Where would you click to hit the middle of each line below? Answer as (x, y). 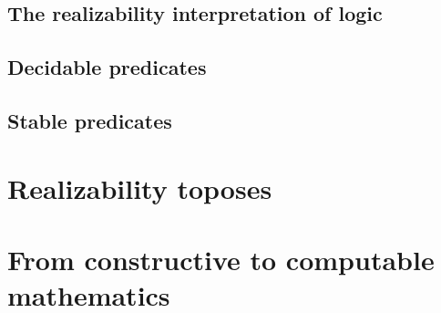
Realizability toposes (140, 188)
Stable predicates (90, 120)
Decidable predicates (107, 67)
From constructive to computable (221, 259)
